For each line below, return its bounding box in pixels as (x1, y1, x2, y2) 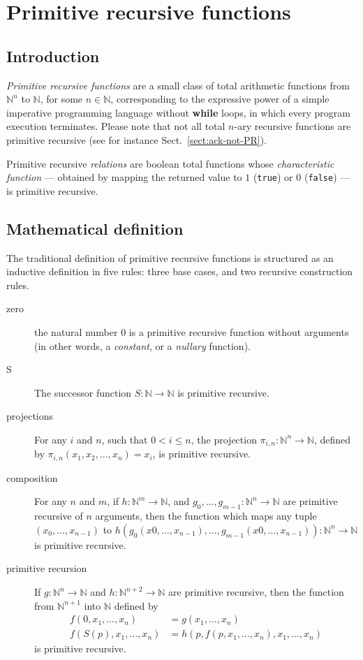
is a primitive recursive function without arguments (128, 324, 349, 339)
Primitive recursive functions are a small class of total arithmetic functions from (6, 78, 350, 92)
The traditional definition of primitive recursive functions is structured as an (6, 250, 334, 265)
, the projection (191, 432, 257, 446)
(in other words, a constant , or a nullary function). (34, 338, 251, 353)
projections (6, 409, 54, 423)
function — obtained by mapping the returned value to (6, 170, 242, 184)
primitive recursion (6, 561, 87, 575)
